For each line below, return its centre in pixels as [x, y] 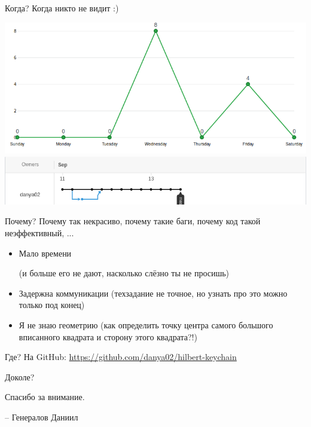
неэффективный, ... [39, 233]
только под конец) [52, 305]
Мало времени [45, 253]
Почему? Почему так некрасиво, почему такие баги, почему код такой [133, 221]
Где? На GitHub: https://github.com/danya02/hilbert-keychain [121, 357]
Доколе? [20, 376]
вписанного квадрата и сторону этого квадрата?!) [108, 336]
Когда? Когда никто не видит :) [62, 8]
